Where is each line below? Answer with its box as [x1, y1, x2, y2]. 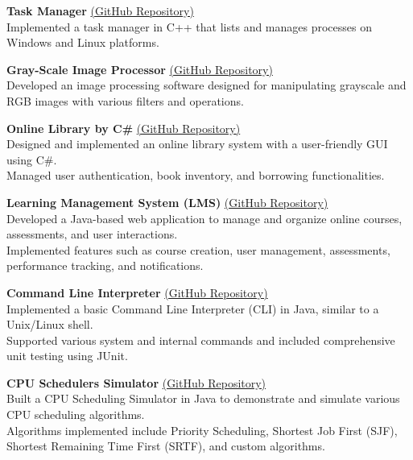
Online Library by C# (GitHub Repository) [6, 119, 241, 136]
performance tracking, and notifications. [6, 257, 204, 274]
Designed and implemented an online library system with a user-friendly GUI [6, 135, 388, 152]
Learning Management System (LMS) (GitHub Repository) [6, 193, 328, 210]
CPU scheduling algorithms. [6, 406, 145, 423]
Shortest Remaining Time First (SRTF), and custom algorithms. [6, 437, 325, 454]
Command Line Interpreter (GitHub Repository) [6, 284, 268, 300]
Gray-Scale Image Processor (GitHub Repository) [6, 60, 273, 77]
